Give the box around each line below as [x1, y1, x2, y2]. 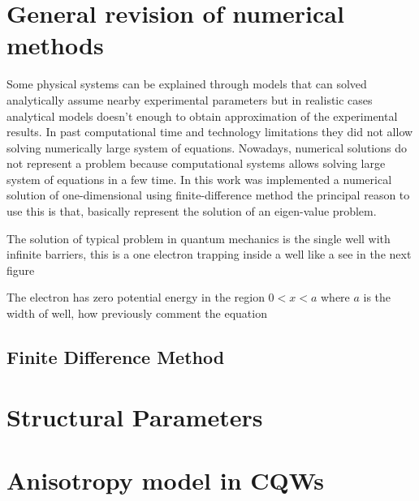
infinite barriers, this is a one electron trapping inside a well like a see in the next [6, 246, 412, 263]
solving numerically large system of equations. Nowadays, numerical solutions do [6, 139, 407, 156]
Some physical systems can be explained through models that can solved [6, 75, 367, 92]
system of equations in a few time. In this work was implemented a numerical [6, 170, 392, 187]
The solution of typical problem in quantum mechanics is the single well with [6, 229, 391, 246]
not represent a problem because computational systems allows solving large [6, 155, 386, 172]
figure [6, 261, 35, 278]
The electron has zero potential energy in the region [6, 289, 265, 306]
